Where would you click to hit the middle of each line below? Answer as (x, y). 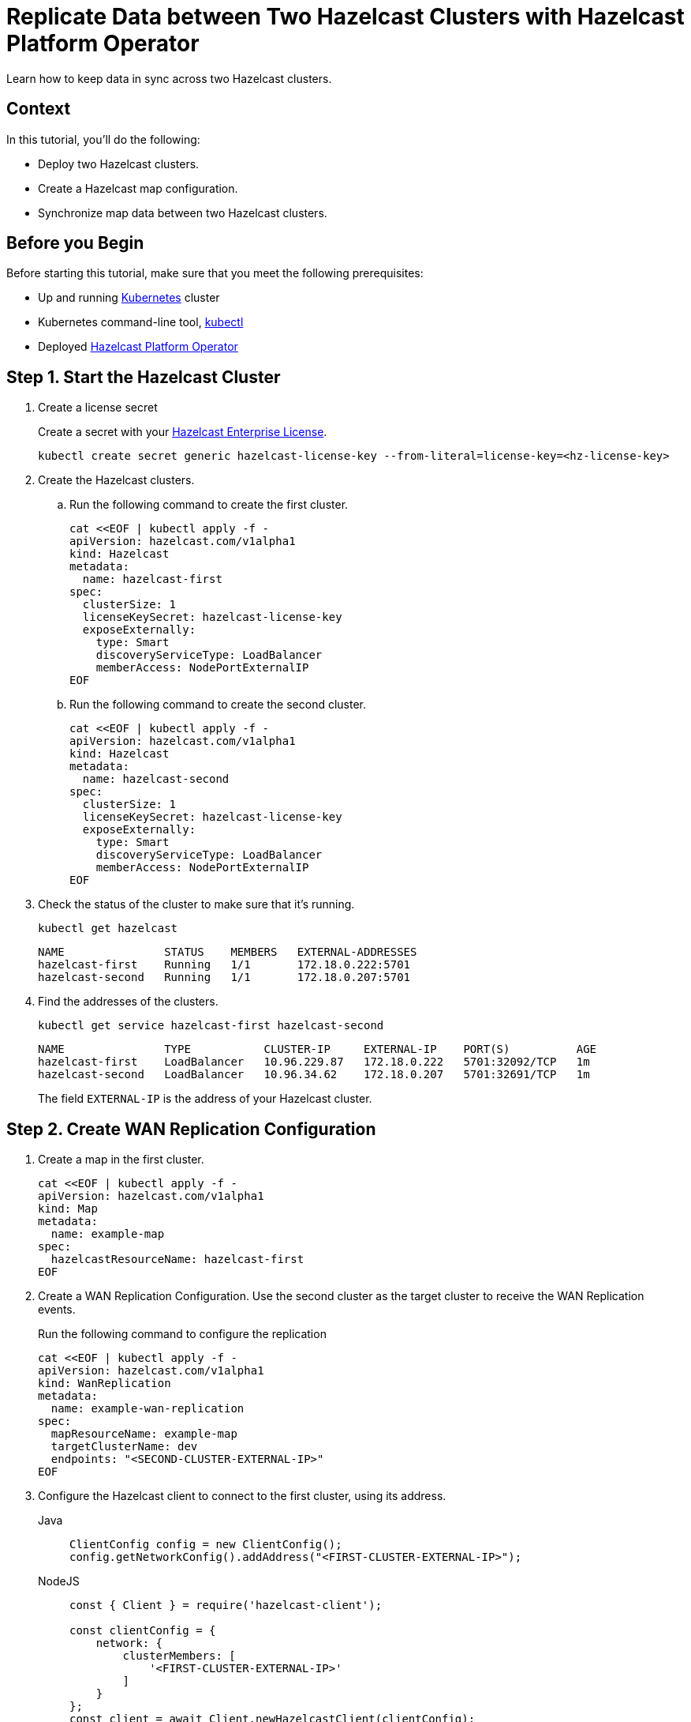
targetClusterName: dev (124, 1447)
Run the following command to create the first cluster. (209, 505)
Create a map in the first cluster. (121, 1160)
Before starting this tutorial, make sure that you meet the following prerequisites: (215, 273)
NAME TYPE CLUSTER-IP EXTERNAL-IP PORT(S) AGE (317, 1049)
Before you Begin (75, 243)
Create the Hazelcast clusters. (116, 480)
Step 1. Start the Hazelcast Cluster (144, 377)
